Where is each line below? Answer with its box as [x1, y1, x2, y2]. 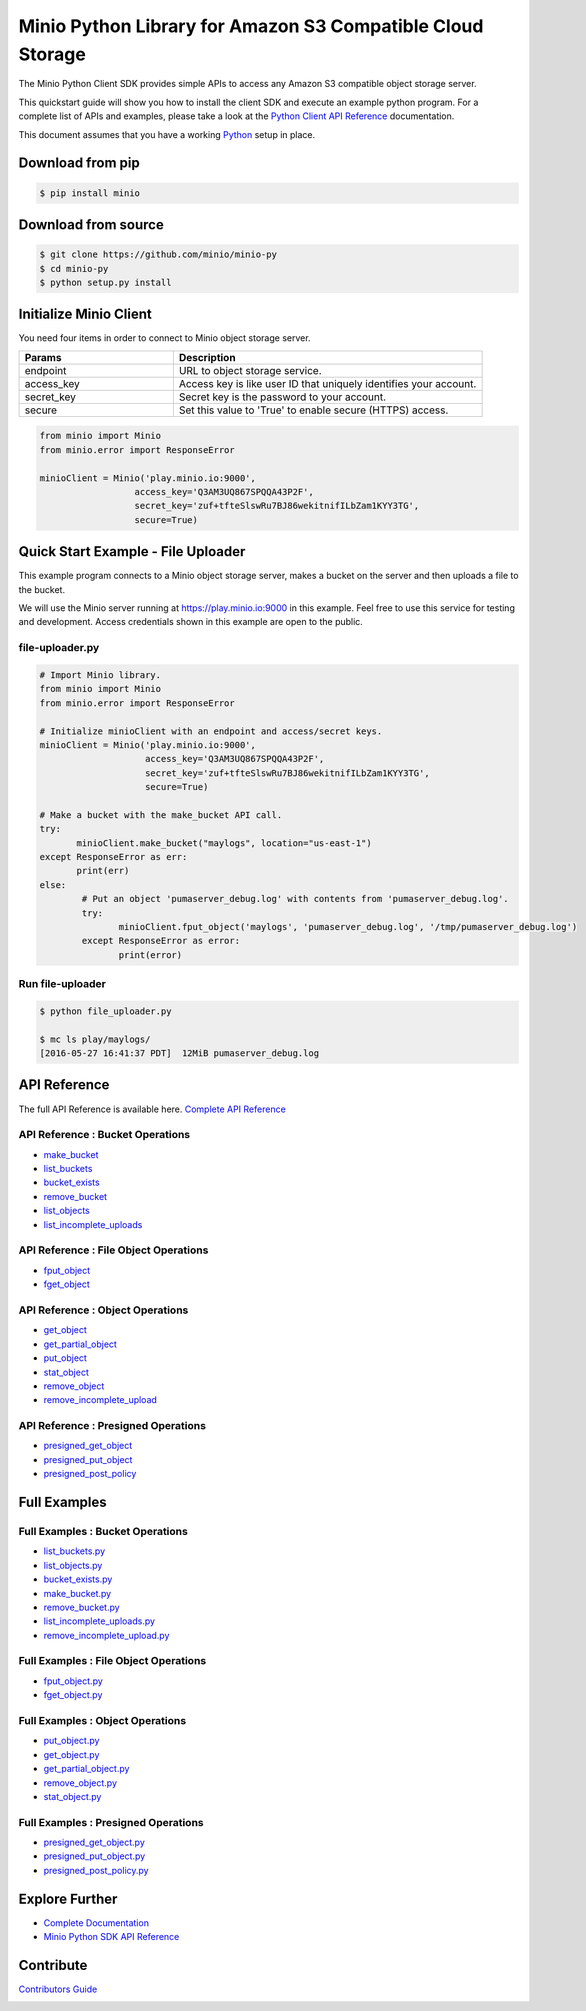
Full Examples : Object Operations [18, 1714, 187, 1727]
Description [178, 350, 236, 364]
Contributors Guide [18, 1983, 98, 1995]
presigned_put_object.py [43, 1850, 146, 1862]
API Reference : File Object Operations [18, 1243, 209, 1257]
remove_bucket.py [43, 1601, 120, 1613]
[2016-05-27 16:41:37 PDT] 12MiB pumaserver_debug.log [39, 1048, 320, 1059]
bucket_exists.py [43, 1573, 113, 1585]
